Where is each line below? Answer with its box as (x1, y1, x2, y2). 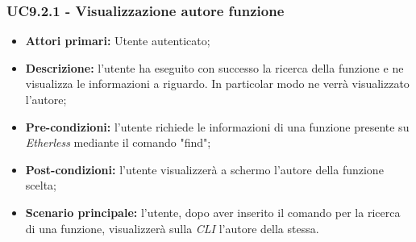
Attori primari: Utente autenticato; (25, 32, 210, 49)
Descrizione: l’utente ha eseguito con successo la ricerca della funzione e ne (25, 59, 404, 76)
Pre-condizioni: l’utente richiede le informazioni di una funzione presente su (25, 118, 410, 135)
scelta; (25, 177, 56, 194)
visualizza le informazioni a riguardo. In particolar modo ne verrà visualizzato (25, 75, 410, 92)
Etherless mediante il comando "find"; (25, 134, 211, 151)
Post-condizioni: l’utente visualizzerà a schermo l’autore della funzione (25, 161, 384, 177)
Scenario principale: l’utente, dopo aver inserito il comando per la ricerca (25, 203, 401, 220)
